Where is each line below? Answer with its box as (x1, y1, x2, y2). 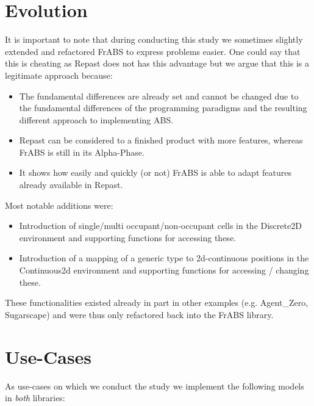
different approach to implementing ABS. (19, 113, 174, 126)
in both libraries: (5, 391, 65, 404)
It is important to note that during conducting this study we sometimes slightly (5, 33, 303, 46)
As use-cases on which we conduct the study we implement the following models (5, 379, 304, 392)
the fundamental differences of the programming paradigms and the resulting (19, 101, 307, 114)
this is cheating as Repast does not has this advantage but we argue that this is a (5, 57, 310, 70)
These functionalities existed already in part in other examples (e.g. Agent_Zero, (5, 296, 309, 309)
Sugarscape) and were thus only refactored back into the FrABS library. (5, 308, 274, 321)
